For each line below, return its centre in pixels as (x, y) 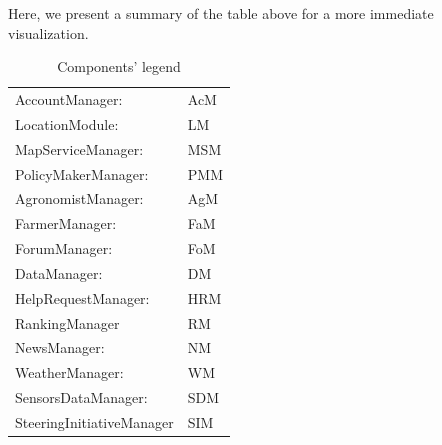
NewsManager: (60, 347)
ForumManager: (64, 248)
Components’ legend (119, 66)
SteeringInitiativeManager (94, 422)
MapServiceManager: (79, 148)
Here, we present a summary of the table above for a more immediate (221, 13)
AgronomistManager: (79, 198)
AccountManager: (69, 99)
